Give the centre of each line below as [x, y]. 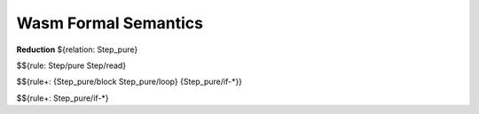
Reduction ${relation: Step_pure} [77, 49]
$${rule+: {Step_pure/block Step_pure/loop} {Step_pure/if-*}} [130, 82]
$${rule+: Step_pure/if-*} [63, 98]
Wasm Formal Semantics [110, 23]
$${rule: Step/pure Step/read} [71, 65]
